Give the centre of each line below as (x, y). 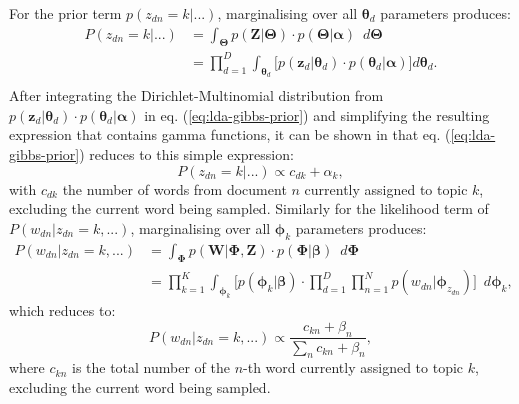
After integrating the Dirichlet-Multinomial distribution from (196, 95)
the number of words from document (174, 188)
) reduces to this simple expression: (186, 153)
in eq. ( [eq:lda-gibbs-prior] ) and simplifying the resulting (317, 114)
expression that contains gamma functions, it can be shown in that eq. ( (230, 134)
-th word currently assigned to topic (353, 367)
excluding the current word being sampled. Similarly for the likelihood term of (249, 208)
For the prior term (65, 13)
